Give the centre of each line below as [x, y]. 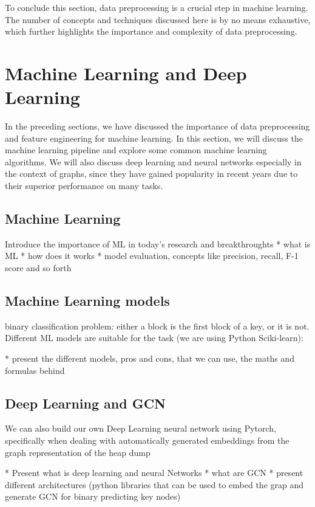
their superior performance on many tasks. [84, 186]
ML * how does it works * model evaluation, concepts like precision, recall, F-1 [152, 256]
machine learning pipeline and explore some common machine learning [136, 150]
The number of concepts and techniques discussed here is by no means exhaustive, [158, 19]
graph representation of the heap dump [78, 452]
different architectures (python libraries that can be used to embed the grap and [154, 484]
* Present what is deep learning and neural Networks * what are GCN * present [154, 473]
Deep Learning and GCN [86, 403]
